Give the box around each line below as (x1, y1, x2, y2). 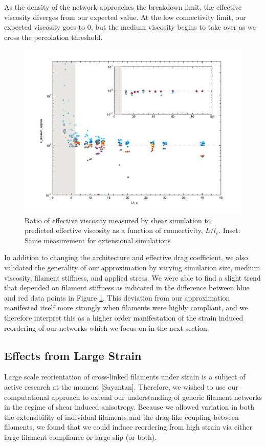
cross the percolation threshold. (4, 31, 103, 42)
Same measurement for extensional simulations (25, 235, 171, 245)
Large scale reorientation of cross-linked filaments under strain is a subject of (4, 371, 246, 382)
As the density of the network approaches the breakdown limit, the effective (4, 2, 242, 12)
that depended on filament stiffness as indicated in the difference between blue (4, 282, 250, 293)
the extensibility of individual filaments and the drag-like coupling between (4, 411, 239, 422)
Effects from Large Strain (4, 347, 142, 363)
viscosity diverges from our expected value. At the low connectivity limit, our (4, 11, 246, 22)
